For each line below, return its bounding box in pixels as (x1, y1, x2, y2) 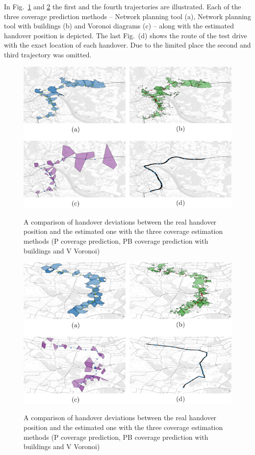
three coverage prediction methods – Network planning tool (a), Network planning (4, 11, 251, 21)
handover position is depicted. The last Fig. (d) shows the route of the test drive (4, 30, 247, 40)
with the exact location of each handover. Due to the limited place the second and (4, 40, 251, 50)
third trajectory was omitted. (4, 49, 92, 59)
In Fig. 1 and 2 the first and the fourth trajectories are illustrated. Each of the (4, 1, 241, 11)
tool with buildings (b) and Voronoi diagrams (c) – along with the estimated (4, 21, 234, 31)
